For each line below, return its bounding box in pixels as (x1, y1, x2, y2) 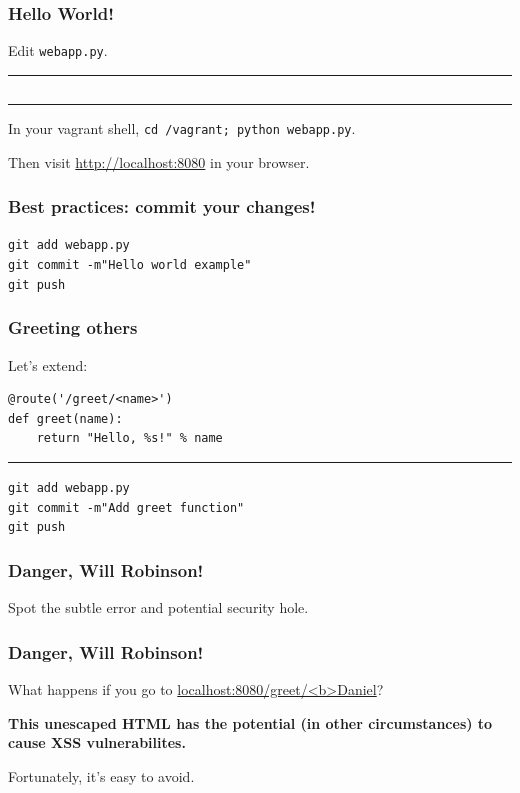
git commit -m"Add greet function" (8, 500, 245, 515)
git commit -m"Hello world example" (8, 258, 252, 272)
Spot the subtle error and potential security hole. (8, 597, 309, 618)
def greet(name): (8, 411, 123, 426)
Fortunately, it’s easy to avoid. (8, 765, 195, 786)
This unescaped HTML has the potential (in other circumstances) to (8, 712, 493, 733)
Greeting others (8, 315, 138, 340)
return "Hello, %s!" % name (36, 431, 223, 446)
